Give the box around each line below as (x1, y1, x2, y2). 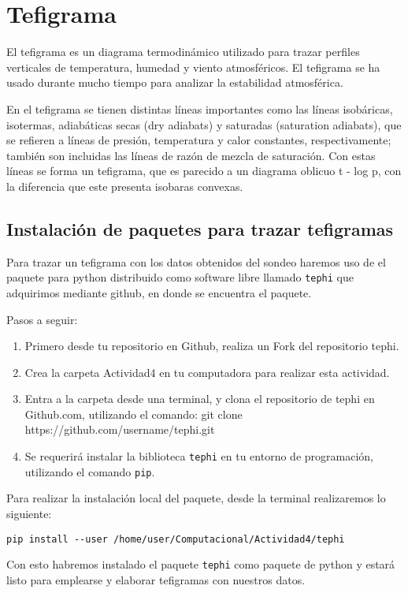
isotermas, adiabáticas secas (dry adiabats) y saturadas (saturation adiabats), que (6, 116, 402, 132)
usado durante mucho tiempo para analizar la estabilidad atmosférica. (6, 74, 343, 91)
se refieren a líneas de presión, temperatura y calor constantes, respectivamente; (6, 132, 391, 148)
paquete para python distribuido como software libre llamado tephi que (6, 269, 354, 285)
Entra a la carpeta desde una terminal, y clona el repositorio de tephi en (24, 390, 375, 407)
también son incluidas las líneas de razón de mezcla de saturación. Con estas (6, 147, 376, 163)
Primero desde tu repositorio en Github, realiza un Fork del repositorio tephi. (24, 338, 399, 354)
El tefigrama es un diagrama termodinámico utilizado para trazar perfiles (6, 43, 360, 60)
